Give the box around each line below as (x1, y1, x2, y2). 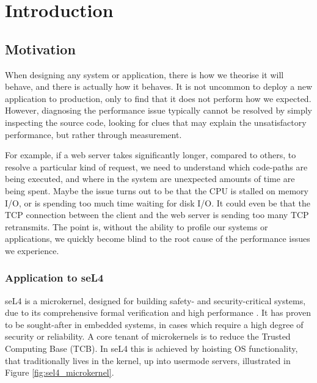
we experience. (5, 244, 59, 257)
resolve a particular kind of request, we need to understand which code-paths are (5, 160, 308, 173)
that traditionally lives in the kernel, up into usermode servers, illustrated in (5, 354, 291, 367)
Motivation (5, 39, 76, 58)
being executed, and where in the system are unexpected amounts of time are (5, 172, 295, 185)
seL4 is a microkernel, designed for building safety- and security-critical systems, (5, 294, 306, 307)
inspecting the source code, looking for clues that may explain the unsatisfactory (5, 115, 307, 128)
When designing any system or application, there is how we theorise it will (5, 68, 284, 81)
